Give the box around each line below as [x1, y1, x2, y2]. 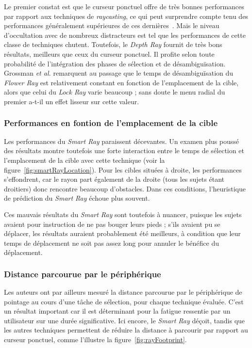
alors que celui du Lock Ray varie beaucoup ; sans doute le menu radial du [4, 87, 225, 97]
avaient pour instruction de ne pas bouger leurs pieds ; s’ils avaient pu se [4, 219, 220, 229]
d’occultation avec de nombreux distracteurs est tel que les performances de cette [4, 30, 246, 40]
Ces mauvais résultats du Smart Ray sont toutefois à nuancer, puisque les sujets [4, 209, 242, 219]
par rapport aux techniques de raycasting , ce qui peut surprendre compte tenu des [4, 11, 248, 21]
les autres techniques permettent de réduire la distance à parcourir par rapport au [4, 325, 248, 335]
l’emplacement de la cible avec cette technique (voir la [4, 155, 165, 165]
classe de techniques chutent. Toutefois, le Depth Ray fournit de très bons [4, 39, 222, 49]
